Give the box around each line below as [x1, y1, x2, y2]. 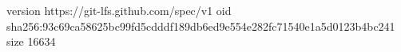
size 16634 [6, 33, 56, 50]
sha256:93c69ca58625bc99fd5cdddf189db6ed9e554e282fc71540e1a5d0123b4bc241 [6, 17, 395, 34]
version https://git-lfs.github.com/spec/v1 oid [6, 2, 232, 18]
